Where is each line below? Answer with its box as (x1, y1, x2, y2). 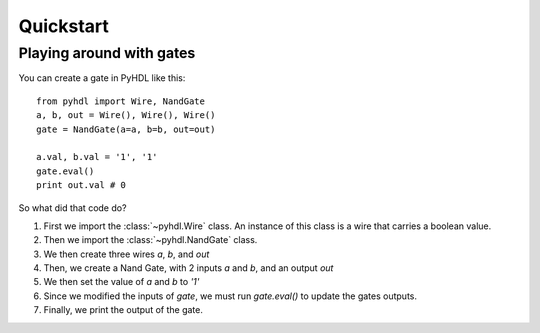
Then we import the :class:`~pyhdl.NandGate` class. (43, 234, 258, 246)
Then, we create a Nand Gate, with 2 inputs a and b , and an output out (43, 262, 334, 274)
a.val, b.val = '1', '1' (36, 151, 158, 163)
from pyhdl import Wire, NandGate (36, 95, 205, 107)
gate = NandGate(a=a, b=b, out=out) (36, 123, 216, 135)
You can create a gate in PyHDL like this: (18, 72, 186, 84)
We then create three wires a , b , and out (43, 248, 210, 260)
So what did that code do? (18, 201, 127, 214)
